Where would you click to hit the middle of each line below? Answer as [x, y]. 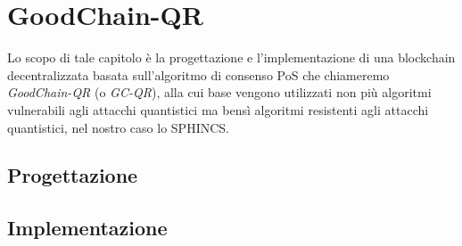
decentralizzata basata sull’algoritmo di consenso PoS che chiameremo [198, 74]
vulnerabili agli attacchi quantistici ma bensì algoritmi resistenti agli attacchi [218, 109]
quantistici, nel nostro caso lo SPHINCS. [118, 127]
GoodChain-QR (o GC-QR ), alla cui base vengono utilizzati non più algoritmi [219, 92]
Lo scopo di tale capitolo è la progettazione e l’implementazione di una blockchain [231, 57]
